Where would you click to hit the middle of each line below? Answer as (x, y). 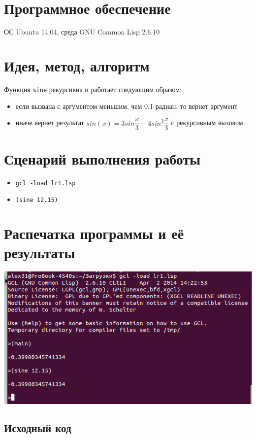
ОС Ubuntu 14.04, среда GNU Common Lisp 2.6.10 (82, 32)
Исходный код (38, 428)
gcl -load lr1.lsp (46, 184)
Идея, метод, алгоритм (77, 65)
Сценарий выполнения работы (102, 159)
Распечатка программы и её (94, 233)
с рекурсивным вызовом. (208, 122)
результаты (40, 252)
